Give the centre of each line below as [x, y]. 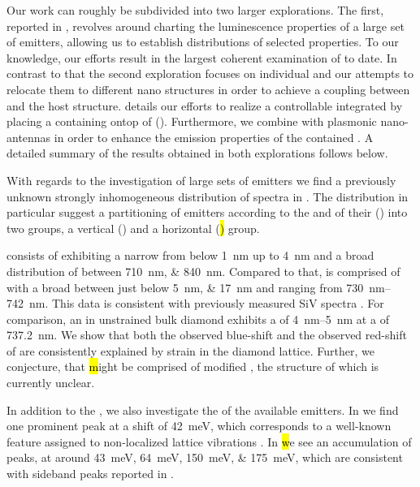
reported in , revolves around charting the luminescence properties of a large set [206, 26]
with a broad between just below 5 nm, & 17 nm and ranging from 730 [185, 287]
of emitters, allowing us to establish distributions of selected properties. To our [203, 42]
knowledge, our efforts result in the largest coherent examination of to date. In [202, 57]
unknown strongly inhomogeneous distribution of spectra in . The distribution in [208, 196]
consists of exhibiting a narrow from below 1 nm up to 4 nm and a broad [191, 255]
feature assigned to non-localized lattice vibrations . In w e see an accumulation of [209, 441]
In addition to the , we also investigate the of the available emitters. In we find [203, 409]
